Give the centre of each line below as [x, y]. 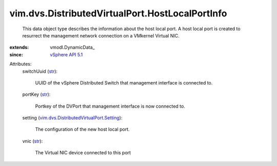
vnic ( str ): [33, 141]
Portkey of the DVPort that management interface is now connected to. [110, 106]
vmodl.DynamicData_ [72, 47]
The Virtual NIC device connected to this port [83, 153]
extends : [19, 47]
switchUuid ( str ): [40, 71]
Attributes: [21, 64]
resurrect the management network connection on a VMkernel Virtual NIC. [101, 35]
